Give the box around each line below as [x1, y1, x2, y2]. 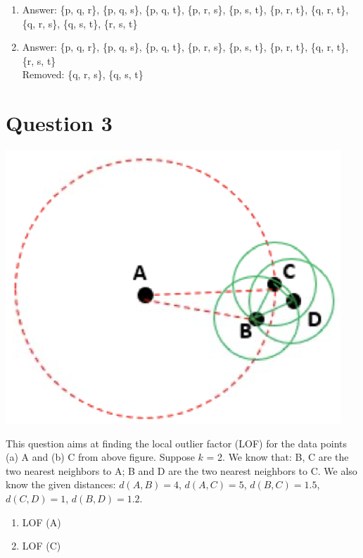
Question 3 [6, 108, 113, 137]
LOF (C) [22, 538, 61, 553]
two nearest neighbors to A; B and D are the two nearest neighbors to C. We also [6, 463, 357, 478]
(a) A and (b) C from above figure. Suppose [6, 449, 195, 464]
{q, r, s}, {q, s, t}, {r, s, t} [22, 15, 138, 30]
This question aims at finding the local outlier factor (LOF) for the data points [6, 435, 348, 450]
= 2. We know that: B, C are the [206, 449, 349, 464]
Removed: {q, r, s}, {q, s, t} [22, 67, 144, 82]
